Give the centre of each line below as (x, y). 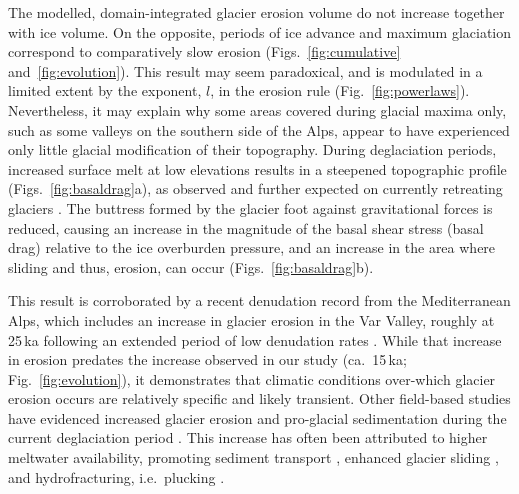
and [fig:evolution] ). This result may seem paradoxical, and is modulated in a (245, 70)
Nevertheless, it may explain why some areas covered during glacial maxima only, (257, 109)
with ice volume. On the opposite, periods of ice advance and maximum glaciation (260, 31)
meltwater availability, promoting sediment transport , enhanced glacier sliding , (253, 457)
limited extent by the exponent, (105, 90)
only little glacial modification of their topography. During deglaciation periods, (252, 149)
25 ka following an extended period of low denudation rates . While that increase (255, 339)
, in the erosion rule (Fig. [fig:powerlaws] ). (340, 90)
